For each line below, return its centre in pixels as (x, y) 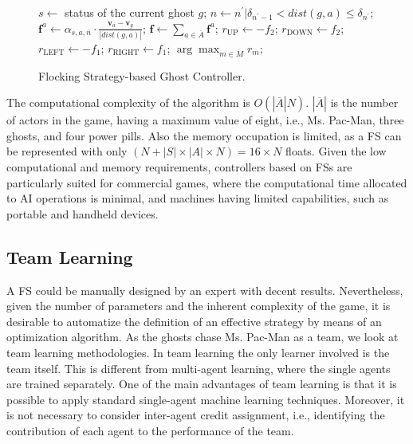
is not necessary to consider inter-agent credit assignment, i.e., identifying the (196, 415)
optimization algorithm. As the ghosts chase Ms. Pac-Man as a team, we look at (203, 337)
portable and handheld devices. (83, 213)
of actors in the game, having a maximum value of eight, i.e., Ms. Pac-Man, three (205, 120)
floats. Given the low (336, 151)
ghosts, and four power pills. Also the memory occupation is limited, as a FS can (204, 135)
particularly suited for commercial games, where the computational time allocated (207, 182)
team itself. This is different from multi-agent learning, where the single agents (199, 368)
